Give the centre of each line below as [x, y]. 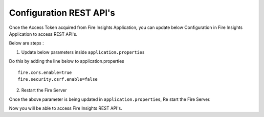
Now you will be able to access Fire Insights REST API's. [66, 108]
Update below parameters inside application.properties [83, 52]
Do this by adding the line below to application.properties [67, 61]
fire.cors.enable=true [45, 72]
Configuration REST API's [62, 13]
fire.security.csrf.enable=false [58, 79]
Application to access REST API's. [43, 34]
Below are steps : [26, 43]
